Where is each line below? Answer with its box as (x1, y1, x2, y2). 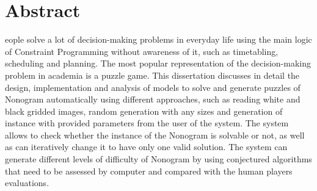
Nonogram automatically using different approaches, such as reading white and (5, 93, 301, 106)
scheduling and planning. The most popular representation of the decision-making (5, 57, 311, 70)
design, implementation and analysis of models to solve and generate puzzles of (5, 81, 301, 93)
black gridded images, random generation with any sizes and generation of (5, 104, 283, 117)
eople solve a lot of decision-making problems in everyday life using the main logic (5, 33, 312, 46)
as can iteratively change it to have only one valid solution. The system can (5, 140, 288, 153)
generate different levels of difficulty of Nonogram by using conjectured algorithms (5, 153, 312, 165)
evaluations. (5, 176, 49, 189)
